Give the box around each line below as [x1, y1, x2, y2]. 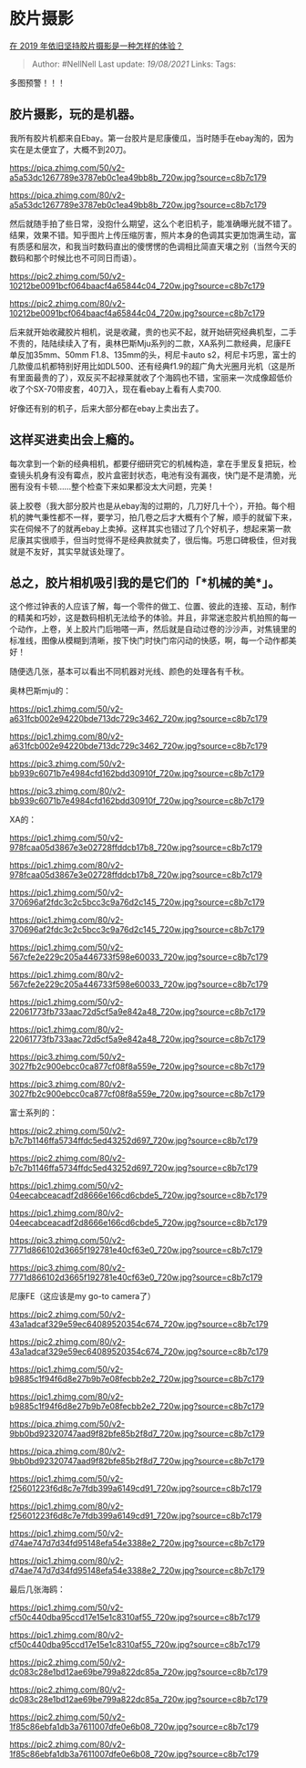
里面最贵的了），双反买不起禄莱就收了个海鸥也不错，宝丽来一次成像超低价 [16, 371, 293, 383]
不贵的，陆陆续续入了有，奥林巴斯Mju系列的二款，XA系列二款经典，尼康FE [9, 338, 291, 348]
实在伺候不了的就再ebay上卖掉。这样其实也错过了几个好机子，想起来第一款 [9, 523, 291, 534]
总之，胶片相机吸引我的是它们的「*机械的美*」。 [9, 575, 280, 590]
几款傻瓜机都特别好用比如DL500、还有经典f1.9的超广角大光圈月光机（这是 [9, 360, 288, 371]
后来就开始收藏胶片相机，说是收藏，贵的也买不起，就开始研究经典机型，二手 [9, 326, 297, 338]
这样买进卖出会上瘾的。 [9, 432, 141, 448]
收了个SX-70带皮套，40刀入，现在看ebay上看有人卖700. [9, 383, 221, 394]
